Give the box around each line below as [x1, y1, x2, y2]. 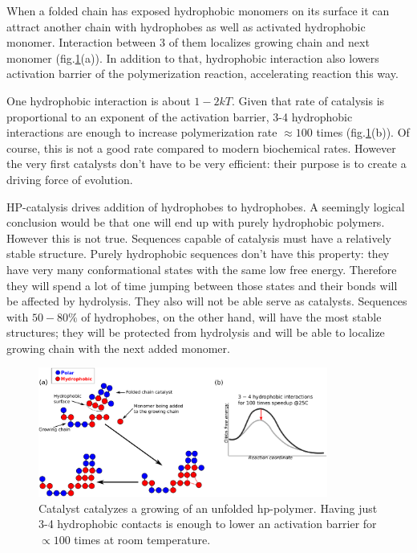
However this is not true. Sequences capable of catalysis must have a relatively [6, 229, 392, 246]
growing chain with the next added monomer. [6, 339, 230, 356]
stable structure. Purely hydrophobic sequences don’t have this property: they [6, 245, 390, 262]
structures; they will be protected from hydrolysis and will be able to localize [6, 324, 385, 341]
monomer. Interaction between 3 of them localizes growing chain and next [6, 34, 370, 51]
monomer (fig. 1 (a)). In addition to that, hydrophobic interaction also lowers [6, 49, 379, 66]
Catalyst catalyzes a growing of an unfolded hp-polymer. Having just [38, 499, 378, 516]
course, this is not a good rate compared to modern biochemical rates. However [6, 139, 396, 156]
